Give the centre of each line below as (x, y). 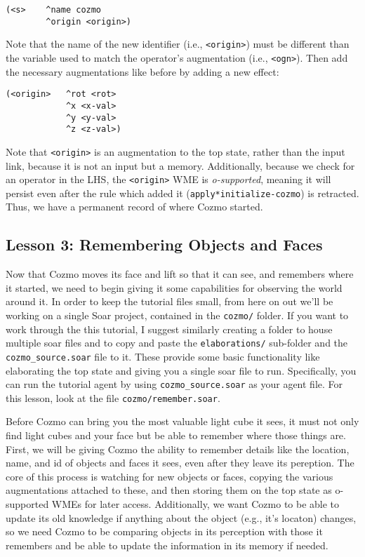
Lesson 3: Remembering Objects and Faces (164, 244)
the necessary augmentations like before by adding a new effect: (142, 71)
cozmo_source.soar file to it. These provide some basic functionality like (163, 356)
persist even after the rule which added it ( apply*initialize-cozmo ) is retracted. (182, 193)
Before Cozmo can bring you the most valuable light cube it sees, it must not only (182, 421)
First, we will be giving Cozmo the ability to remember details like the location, (178, 449)
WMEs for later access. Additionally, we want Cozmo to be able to (195, 504)
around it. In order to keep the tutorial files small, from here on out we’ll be (170, 301)
